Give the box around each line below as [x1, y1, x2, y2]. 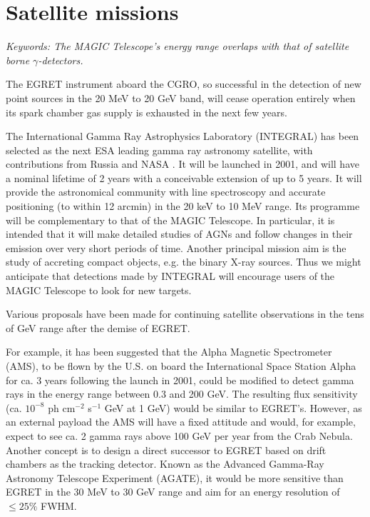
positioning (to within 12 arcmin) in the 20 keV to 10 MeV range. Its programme [6, 199, 360, 214]
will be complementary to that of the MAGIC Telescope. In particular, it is [6, 212, 335, 227]
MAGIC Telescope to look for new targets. [6, 282, 192, 297]
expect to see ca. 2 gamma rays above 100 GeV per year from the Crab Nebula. [6, 428, 353, 443]
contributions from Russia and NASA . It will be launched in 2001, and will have [6, 156, 359, 171]
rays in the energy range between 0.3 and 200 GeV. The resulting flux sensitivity [6, 386, 358, 401]
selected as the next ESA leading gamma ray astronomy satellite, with [6, 142, 313, 157]
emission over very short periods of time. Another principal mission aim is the [6, 240, 346, 255]
